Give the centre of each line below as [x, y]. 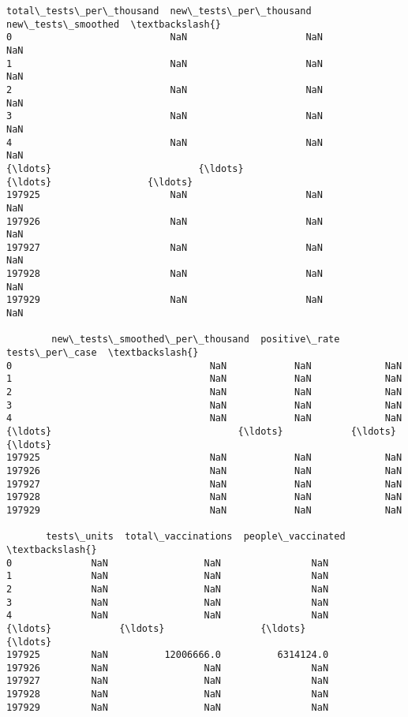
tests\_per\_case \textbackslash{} [103, 353]
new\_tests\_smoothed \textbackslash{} [114, 24]
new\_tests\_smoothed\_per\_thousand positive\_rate [196, 340]
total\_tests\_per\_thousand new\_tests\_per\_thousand [159, 11]
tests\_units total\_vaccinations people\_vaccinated [196, 537]
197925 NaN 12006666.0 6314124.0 [168, 655]
